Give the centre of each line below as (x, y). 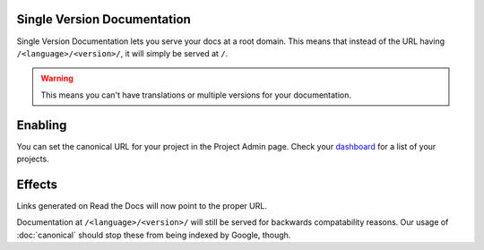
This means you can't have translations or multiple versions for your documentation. (196, 95)
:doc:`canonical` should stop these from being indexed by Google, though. (154, 235)
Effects (37, 184)
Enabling (42, 125)
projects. (33, 159)
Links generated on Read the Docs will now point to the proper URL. (142, 205)
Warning (57, 78)
